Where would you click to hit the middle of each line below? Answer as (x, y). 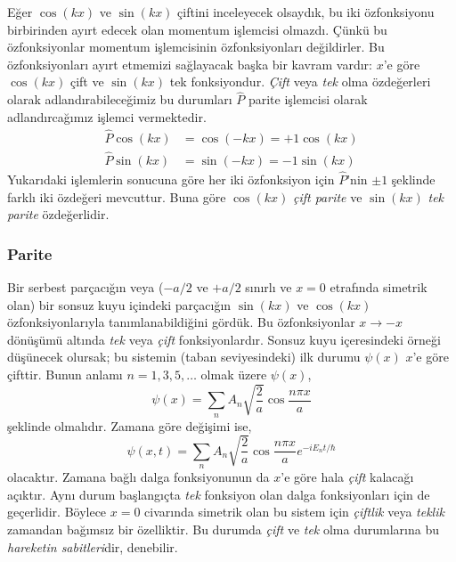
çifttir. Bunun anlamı (65, 375)
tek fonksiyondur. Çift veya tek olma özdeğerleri (300, 81)
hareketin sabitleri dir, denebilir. (93, 546)
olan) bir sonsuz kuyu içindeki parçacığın (119, 304)
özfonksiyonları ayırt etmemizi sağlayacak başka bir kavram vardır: (190, 64)
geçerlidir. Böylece (57, 512)
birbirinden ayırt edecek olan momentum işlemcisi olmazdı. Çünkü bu (197, 29)
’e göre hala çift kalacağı (347, 477)
